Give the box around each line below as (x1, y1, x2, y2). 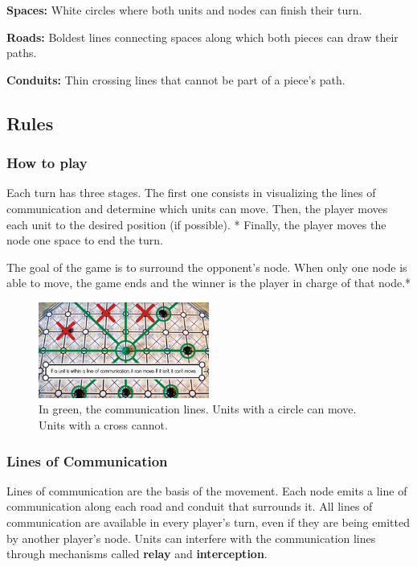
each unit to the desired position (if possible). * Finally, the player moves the (6, 216, 386, 232)
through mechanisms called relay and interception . (6, 545, 268, 562)
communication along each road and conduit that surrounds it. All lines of (6, 498, 373, 515)
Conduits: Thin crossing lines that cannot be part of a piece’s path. (6, 71, 345, 88)
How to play (6, 153, 88, 173)
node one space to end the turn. (6, 232, 163, 249)
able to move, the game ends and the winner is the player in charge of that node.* (6, 274, 411, 291)
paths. (6, 44, 37, 61)
